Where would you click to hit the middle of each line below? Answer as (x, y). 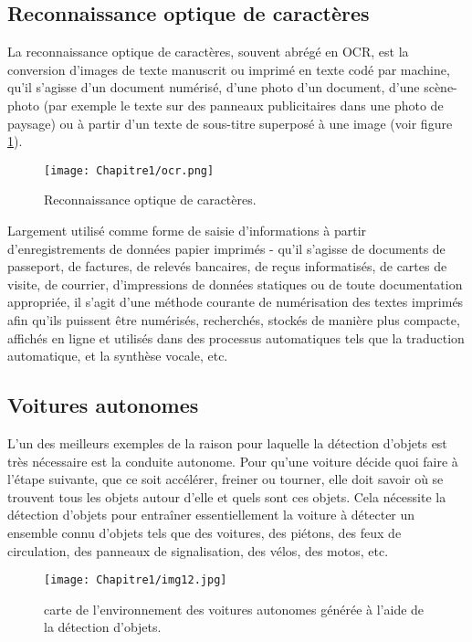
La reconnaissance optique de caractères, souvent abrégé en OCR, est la (208, 52)
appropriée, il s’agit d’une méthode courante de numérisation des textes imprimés (236, 302)
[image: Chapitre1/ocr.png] (129, 170)
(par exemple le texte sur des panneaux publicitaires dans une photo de (243, 105)
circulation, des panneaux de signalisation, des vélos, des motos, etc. (198, 550)
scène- (441, 87)
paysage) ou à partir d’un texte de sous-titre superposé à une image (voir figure (230, 123)
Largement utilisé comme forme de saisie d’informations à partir (187, 231)
